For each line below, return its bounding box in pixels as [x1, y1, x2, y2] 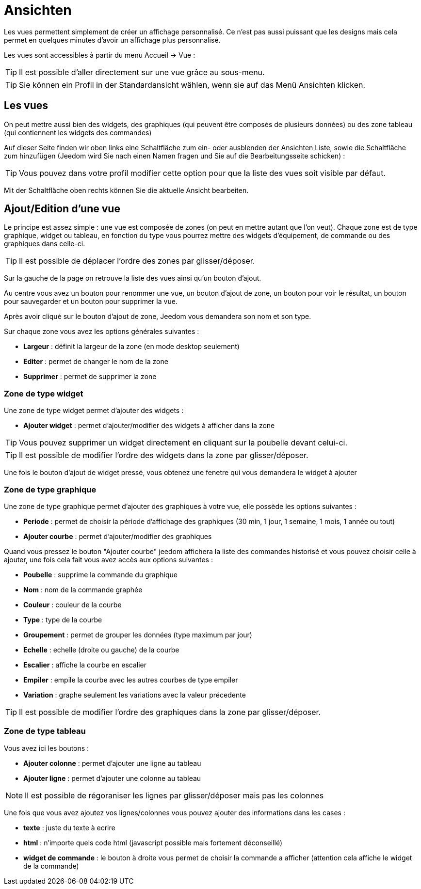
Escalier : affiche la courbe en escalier [23, 660, 146, 669]
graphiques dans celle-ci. [4, 239, 85, 248]
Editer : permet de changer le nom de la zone [23, 357, 168, 366]
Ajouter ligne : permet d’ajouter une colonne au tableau [23, 774, 201, 782]
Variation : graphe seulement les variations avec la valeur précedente [23, 690, 246, 699]
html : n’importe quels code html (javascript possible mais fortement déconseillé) [23, 838, 283, 847]
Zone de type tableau [4, 726, 86, 736]
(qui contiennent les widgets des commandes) [4, 128, 152, 137]
